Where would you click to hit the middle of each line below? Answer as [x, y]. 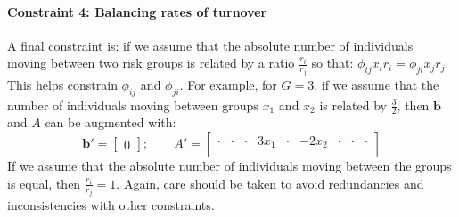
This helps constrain [62, 84]
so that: [332, 63]
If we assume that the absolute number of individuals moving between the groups [229, 166]
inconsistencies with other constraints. [111, 205]
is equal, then [44, 183]
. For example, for [228, 84]
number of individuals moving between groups [133, 104]
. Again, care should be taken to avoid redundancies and [270, 183]
